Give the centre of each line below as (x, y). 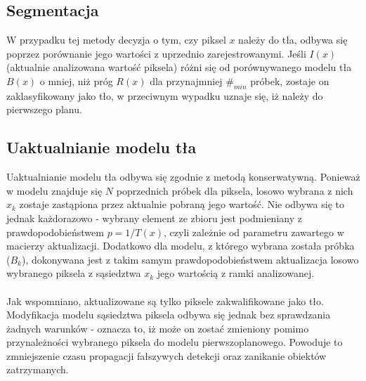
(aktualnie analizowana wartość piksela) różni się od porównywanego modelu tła (179, 67)
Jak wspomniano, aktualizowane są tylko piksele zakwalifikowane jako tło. (165, 301)
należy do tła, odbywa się (293, 40)
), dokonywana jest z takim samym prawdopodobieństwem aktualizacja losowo (190, 259)
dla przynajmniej (186, 80)
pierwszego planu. (44, 109)
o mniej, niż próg (76, 80)
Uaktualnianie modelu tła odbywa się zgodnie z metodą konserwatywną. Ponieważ (183, 177)
